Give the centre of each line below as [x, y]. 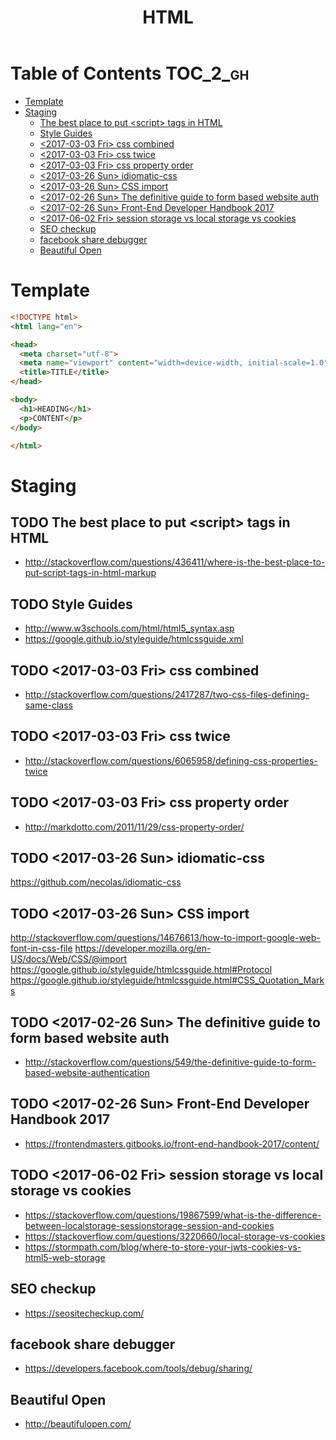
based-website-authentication [87, 1073]
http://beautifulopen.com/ [78, 1424]
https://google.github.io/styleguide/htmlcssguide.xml [134, 639]
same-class [48, 705]
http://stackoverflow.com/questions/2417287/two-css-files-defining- [167, 694]
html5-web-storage [65, 1257]
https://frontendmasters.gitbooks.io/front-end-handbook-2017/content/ [172, 1143]
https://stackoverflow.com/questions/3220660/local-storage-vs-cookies [175, 1236]
